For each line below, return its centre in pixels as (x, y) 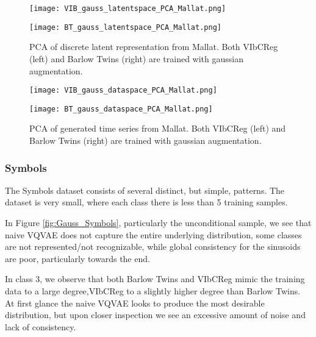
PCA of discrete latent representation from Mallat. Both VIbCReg (154, 47)
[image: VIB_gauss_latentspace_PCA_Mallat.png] (128, 9)
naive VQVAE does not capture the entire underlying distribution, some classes (153, 234)
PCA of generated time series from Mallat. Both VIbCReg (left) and (158, 128)
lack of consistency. (41, 326)
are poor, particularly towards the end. (77, 258)
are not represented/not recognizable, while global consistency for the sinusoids (153, 247)
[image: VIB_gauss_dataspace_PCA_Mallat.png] (123, 90)
